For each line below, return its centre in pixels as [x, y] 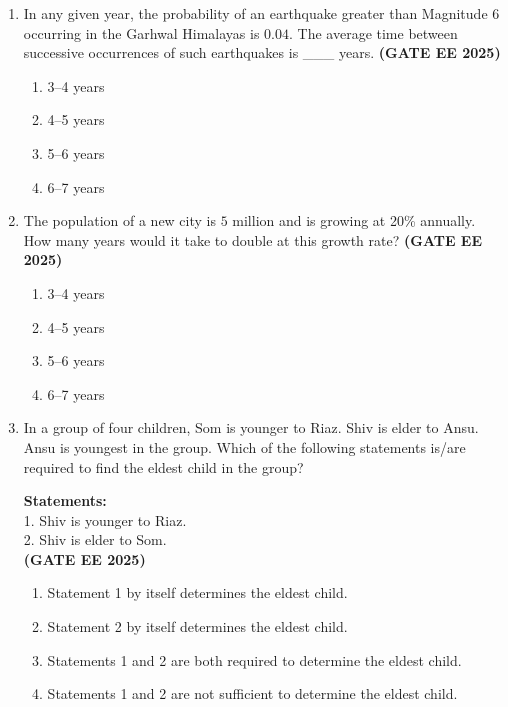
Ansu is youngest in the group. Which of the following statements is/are [244, 446]
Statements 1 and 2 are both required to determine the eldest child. [254, 659]
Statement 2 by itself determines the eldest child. [197, 626]
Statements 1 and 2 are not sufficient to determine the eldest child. [252, 693]
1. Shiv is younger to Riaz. [105, 519]
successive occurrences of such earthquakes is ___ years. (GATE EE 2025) [262, 52]
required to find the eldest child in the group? [163, 466]
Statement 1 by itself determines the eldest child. [197, 592]
